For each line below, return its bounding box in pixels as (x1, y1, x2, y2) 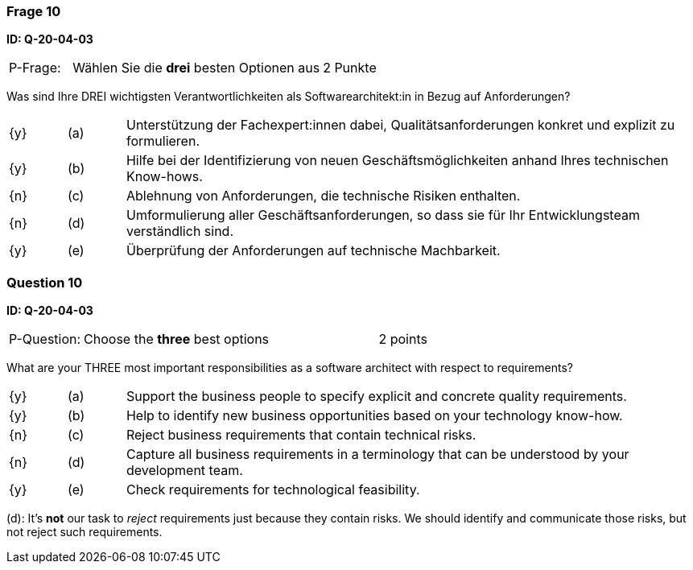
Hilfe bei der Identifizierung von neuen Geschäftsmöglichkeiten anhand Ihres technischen (126, 152, 669, 169)
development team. (126, 462, 243, 479)
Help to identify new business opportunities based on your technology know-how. (126, 407, 623, 424)
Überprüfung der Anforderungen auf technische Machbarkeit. (126, 242, 501, 259)
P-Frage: (9, 60, 61, 76)
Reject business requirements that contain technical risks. (126, 427, 476, 444)
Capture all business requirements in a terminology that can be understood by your (126, 446, 629, 463)
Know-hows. (126, 168, 203, 185)
